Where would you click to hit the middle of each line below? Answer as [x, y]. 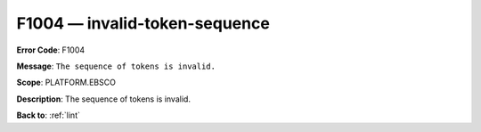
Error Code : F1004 [51, 50]
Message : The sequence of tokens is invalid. [116, 66]
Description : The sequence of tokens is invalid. [104, 99]
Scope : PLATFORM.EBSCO [66, 82]
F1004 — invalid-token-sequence [143, 23]
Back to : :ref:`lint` [48, 115]
